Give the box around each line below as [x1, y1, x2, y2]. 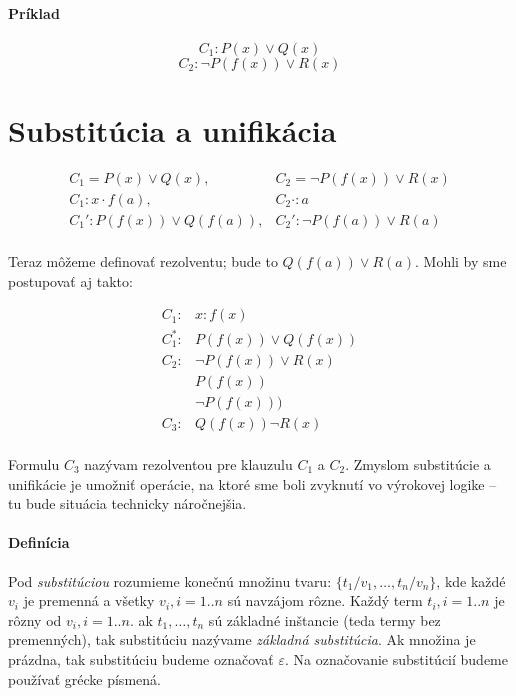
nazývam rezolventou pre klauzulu [84, 453, 293, 474]
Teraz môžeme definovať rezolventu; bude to [8, 251, 278, 272]
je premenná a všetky [23, 590, 155, 611]
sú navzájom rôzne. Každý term [227, 590, 423, 611]
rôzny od [8, 609, 62, 630]
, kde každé [436, 570, 506, 591]
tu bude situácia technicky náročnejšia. [8, 493, 247, 514]
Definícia [8, 532, 70, 553]
